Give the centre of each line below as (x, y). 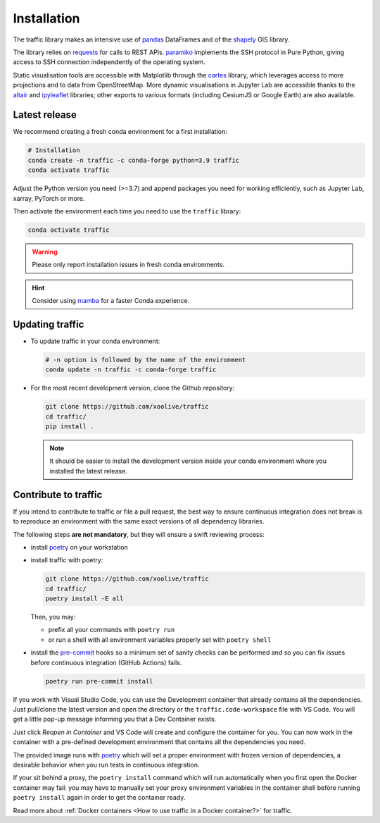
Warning (45, 252)
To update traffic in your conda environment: (95, 341)
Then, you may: (53, 617)
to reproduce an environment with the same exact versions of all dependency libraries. (139, 521)
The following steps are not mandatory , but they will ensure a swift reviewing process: (139, 534)
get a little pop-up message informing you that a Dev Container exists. (115, 719)
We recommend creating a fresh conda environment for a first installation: (120, 132)
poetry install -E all (84, 599)
